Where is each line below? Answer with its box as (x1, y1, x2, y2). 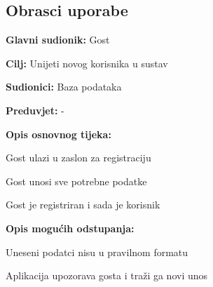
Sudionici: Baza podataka (6, 79, 122, 94)
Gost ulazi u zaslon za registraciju (6, 150, 151, 165)
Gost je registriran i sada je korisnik (6, 197, 160, 212)
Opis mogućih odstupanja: (6, 220, 135, 235)
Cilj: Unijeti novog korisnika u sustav (6, 55, 168, 70)
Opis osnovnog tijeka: (6, 126, 111, 141)
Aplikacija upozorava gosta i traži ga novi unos (6, 268, 208, 283)
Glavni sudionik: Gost (6, 32, 110, 47)
